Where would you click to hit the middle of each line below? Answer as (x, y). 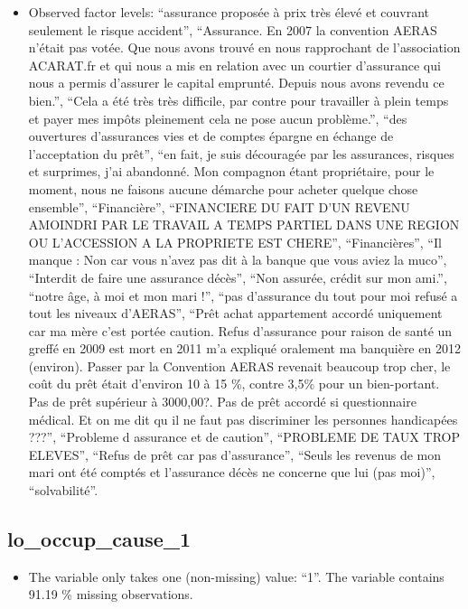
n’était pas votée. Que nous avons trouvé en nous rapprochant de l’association (244, 47)
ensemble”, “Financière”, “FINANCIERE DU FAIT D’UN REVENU (219, 206)
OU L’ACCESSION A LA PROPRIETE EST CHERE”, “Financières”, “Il (235, 242)
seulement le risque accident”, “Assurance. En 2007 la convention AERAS (233, 29)
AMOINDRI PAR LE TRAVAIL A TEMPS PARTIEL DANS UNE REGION (244, 225)
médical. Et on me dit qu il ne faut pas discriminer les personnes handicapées (243, 419)
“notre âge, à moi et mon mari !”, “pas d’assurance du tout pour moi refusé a (243, 295)
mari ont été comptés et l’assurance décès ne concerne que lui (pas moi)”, (232, 472)
